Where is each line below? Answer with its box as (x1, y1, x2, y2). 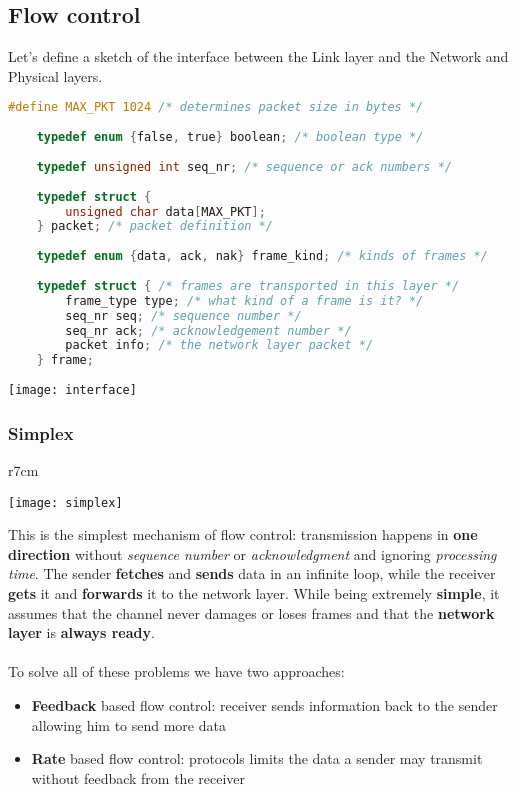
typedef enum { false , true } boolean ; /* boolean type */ (36, 130, 424, 145)
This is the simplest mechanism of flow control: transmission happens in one (8, 524, 478, 545)
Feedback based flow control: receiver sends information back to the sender (31, 695, 498, 716)
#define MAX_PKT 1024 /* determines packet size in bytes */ (8, 100, 424, 115)
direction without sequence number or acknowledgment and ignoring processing (8, 543, 497, 564)
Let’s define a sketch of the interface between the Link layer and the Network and (8, 46, 509, 67)
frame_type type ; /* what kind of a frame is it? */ (65, 293, 424, 308)
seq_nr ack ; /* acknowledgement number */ (65, 323, 352, 338)
